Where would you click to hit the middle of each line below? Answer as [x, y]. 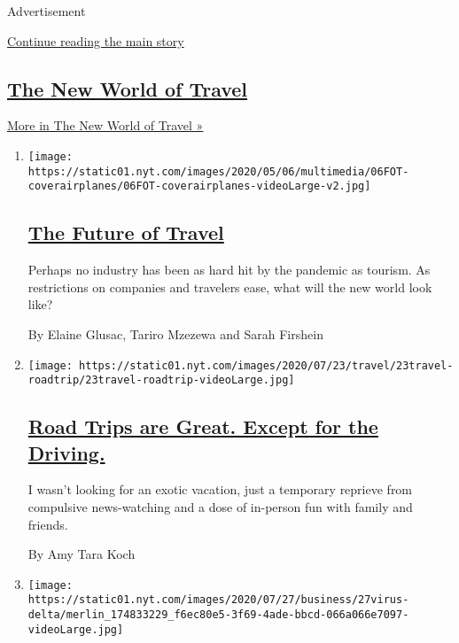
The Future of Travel [126, 232]
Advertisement [47, 11]
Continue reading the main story [96, 40]
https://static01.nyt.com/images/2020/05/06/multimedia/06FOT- [218, 171]
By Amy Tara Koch [82, 554]
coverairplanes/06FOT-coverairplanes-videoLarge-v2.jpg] [199, 186]
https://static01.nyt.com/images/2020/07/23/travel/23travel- [266, 365]
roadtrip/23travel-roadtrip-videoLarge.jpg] [161, 380]
